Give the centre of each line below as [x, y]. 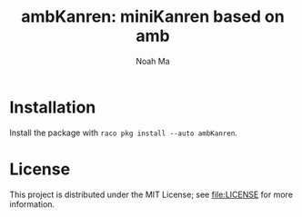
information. [32, 204]
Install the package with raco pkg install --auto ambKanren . [124, 133]
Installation [53, 107]
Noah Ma [153, 61]
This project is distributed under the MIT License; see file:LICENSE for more [151, 194]
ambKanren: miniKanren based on [153, 17]
